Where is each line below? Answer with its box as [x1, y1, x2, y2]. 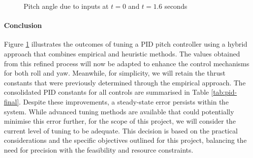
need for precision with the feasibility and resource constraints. [4, 144, 193, 155]
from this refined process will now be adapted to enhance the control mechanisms [4, 58, 250, 68]
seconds [164, 1, 188, 11]
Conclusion [4, 20, 42, 30]
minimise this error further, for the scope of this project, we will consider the [4, 116, 236, 126]
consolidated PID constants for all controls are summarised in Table [4, 87, 209, 97]
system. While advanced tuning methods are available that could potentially [4, 106, 234, 116]
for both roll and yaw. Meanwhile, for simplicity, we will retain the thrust [4, 68, 225, 78]
